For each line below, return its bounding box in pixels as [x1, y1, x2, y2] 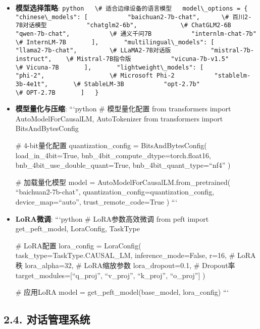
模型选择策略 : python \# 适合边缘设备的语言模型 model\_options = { [15, 3, 248, 13]
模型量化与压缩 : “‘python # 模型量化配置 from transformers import [15, 103, 231, 114]
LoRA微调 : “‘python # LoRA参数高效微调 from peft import [15, 213, 209, 224]
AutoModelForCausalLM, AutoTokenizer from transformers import [15, 113, 223, 123]
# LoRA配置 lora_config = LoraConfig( [15, 240, 141, 250]
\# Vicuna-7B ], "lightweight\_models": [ [15, 63, 204, 71]
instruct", [15, 55, 52, 62]
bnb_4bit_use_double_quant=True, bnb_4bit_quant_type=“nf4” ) [15, 160, 231, 170]
